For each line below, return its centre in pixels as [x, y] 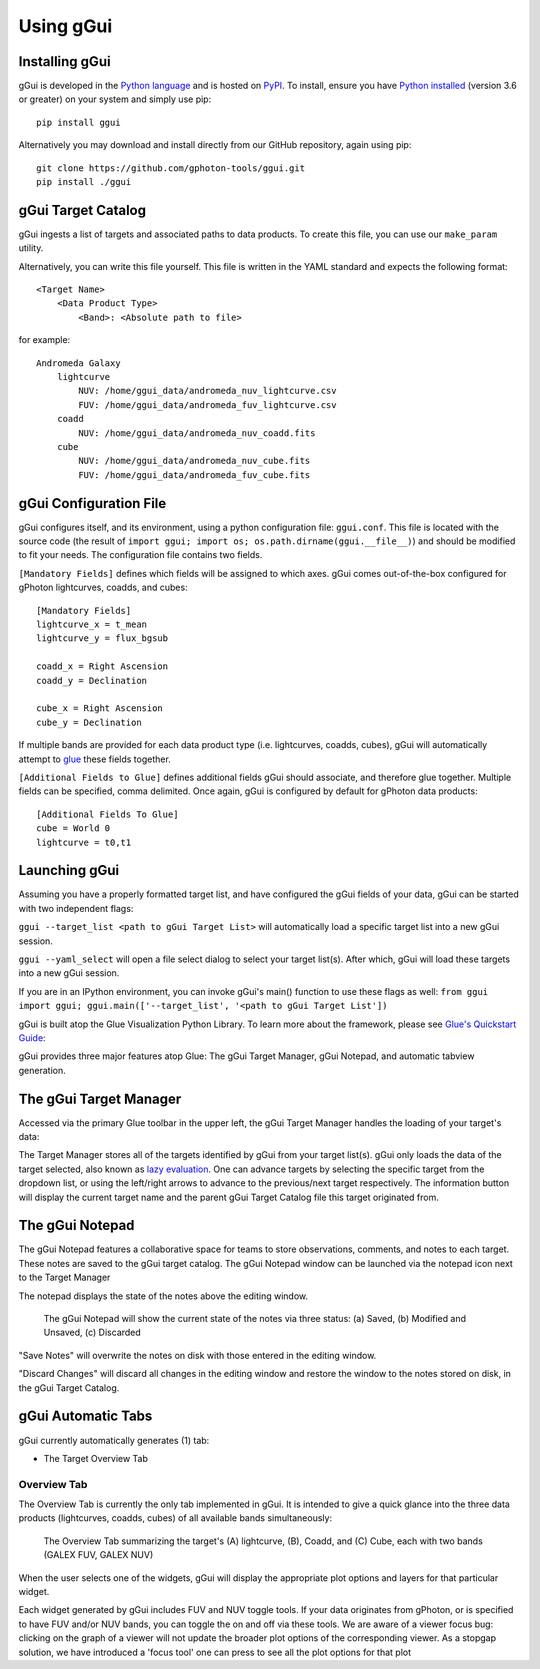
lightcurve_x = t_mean [92, 624]
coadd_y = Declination [92, 680]
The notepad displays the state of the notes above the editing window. [163, 1296]
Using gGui [65, 26]
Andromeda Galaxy [78, 363]
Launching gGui [69, 870]
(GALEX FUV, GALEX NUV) [98, 1555]
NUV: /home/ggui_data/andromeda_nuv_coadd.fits [197, 433]
